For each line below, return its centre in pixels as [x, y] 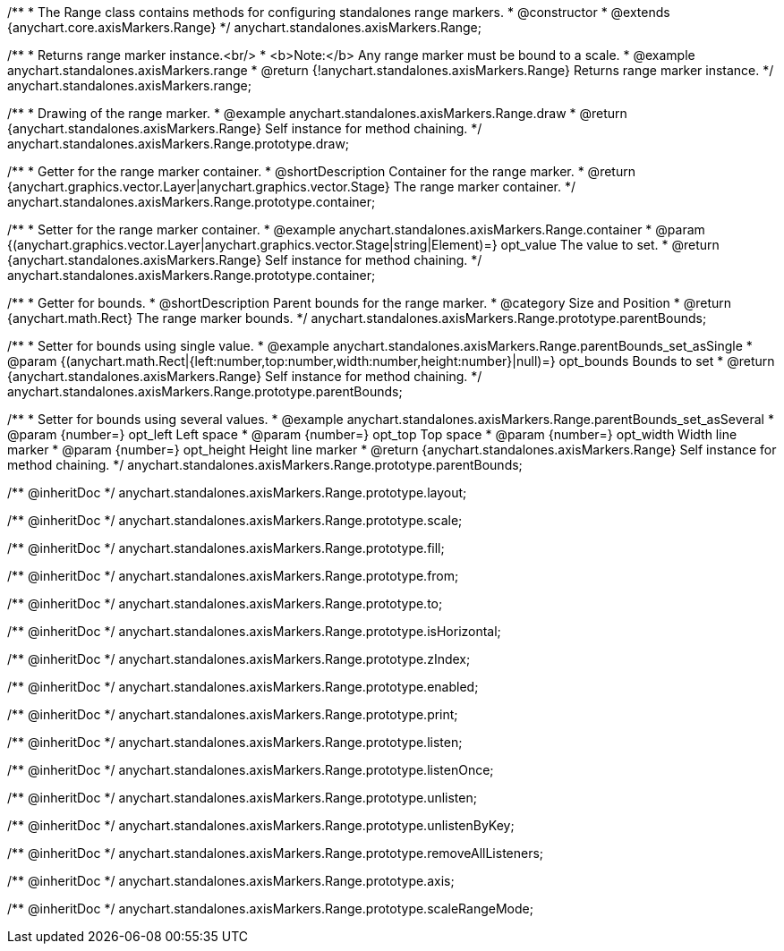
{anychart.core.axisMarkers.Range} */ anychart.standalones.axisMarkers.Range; [244, 27]
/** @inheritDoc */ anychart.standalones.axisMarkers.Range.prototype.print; [233, 714]
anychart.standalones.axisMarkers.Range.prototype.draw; [179, 144]
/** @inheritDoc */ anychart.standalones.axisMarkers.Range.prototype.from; [233, 576]
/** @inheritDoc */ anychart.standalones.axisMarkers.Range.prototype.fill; [226, 548]
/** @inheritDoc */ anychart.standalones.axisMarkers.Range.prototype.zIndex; [239, 659]
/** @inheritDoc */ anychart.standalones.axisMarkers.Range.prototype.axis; [231, 881]
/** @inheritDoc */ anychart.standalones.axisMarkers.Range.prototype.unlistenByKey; [261, 825]
